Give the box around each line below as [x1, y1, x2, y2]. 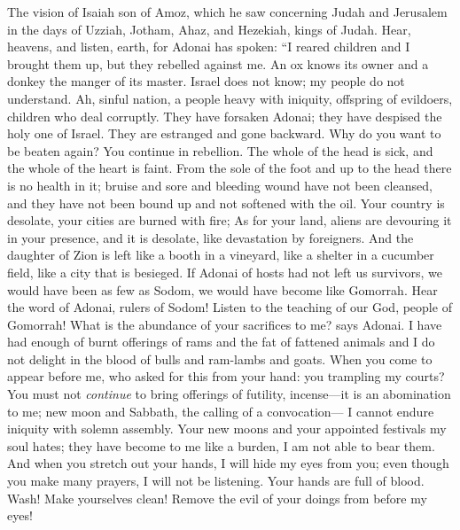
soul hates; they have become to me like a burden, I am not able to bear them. [7, 436, 435, 455]
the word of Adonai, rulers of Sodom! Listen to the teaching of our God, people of [7, 298, 452, 316]
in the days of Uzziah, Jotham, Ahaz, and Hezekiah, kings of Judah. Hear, [7, 19, 411, 38]
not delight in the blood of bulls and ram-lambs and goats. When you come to [7, 349, 433, 368]
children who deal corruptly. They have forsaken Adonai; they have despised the [7, 106, 442, 125]
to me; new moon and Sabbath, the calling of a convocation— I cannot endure [7, 401, 434, 420]
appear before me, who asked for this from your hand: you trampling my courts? [7, 367, 445, 386]
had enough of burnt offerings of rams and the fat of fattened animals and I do [7, 332, 435, 351]
